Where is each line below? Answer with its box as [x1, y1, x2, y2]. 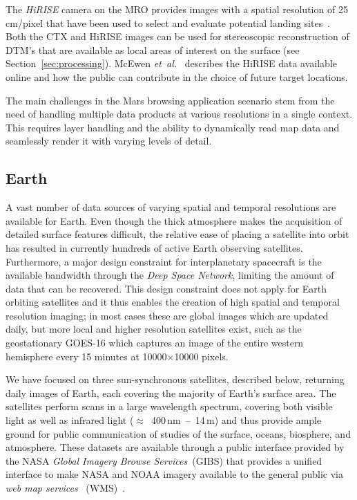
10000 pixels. [174, 349, 229, 363]
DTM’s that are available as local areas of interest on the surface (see [6, 42, 300, 57]
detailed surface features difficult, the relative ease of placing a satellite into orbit [6, 227, 349, 241]
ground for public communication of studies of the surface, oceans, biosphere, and [6, 426, 351, 441]
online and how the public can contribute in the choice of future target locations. [6, 69, 348, 84]
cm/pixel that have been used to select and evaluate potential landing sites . [6, 15, 331, 30]
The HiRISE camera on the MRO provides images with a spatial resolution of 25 [6, 2, 348, 16]
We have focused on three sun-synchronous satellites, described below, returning [6, 372, 345, 387]
